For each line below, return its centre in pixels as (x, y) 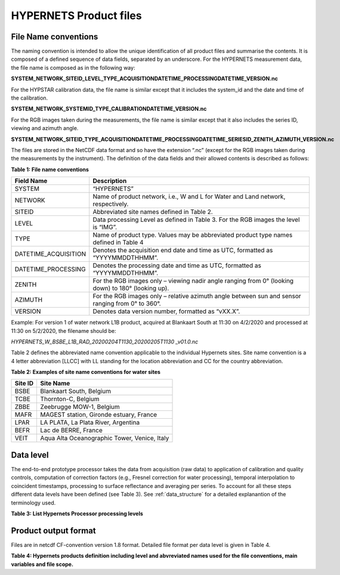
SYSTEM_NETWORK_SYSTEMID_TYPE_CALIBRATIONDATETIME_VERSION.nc (109, 109)
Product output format (54, 531)
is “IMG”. (105, 227)
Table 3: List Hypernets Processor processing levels (77, 514)
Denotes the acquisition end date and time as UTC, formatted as (183, 251)
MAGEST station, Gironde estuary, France (99, 415)
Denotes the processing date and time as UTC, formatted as (177, 265)
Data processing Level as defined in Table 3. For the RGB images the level (196, 220)
